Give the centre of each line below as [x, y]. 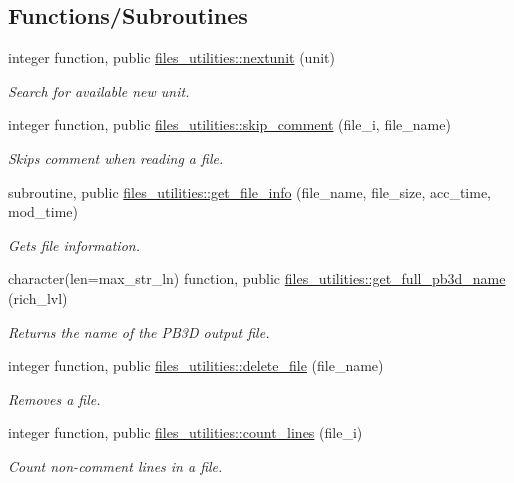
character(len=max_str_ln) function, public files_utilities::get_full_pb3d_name [257, 278]
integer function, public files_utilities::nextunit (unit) [171, 57]
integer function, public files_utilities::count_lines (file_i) [185, 432]
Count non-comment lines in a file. [115, 465]
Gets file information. [74, 244]
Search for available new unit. [99, 90]
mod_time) [43, 211]
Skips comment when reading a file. [116, 157]
